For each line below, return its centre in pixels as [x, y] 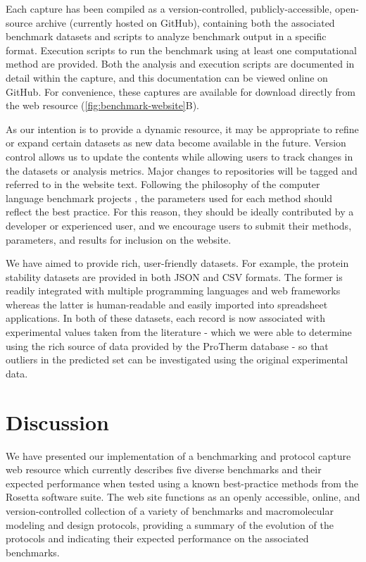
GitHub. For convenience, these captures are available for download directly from [181, 91]
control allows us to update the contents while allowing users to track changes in [179, 156]
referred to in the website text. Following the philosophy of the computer [163, 184]
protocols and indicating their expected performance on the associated [157, 538]
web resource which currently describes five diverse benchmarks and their [164, 469]
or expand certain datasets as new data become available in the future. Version [176, 143]
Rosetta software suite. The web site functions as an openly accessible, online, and [183, 497]
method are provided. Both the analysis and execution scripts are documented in [180, 64]
